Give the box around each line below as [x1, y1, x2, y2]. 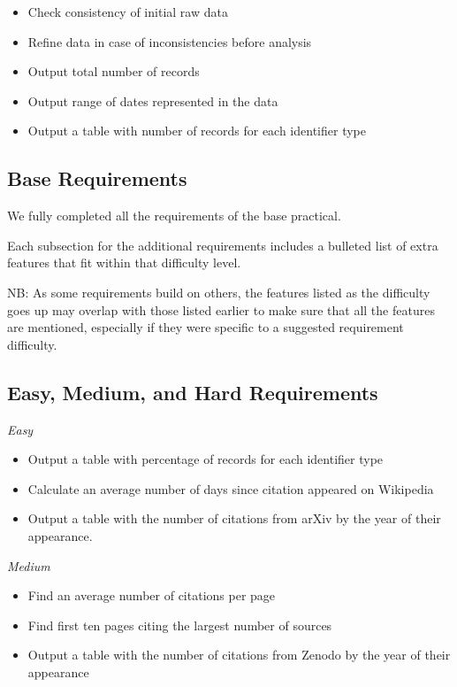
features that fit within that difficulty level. [7, 253, 241, 272]
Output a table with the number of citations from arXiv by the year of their [27, 509, 441, 528]
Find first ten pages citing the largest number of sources [27, 615, 332, 634]
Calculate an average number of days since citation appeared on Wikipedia [27, 479, 434, 498]
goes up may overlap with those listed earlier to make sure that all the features [7, 300, 435, 319]
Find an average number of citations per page [27, 586, 276, 605]
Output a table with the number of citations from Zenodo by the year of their [27, 645, 451, 664]
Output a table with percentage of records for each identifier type [27, 450, 384, 468]
